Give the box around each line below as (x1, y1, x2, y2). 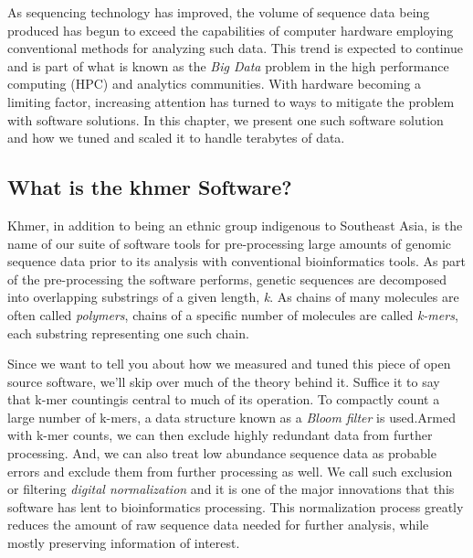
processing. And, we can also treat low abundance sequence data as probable (7, 444, 436, 463)
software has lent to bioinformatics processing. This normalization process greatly (7, 497, 464, 516)
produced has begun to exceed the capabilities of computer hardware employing (7, 20, 454, 39)
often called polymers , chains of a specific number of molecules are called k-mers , (7, 305, 458, 324)
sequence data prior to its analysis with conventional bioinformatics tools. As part (7, 252, 466, 271)
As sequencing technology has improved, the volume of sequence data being (7, 3, 430, 21)
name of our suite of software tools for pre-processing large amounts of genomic (7, 233, 452, 252)
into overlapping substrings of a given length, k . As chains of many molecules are (7, 287, 459, 306)
